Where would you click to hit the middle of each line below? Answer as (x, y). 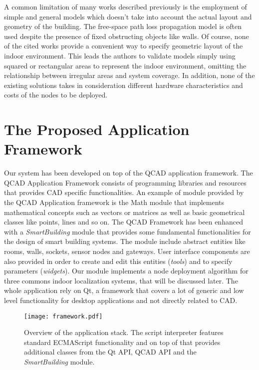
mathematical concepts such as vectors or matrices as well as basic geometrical (125, 212)
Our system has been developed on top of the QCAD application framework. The (129, 173)
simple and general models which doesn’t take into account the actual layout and (128, 16)
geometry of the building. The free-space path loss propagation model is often (123, 26)
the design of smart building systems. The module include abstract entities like (125, 241)
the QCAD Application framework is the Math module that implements (114, 202)
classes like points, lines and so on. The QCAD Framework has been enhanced (124, 222)
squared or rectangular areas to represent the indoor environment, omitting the (125, 65)
